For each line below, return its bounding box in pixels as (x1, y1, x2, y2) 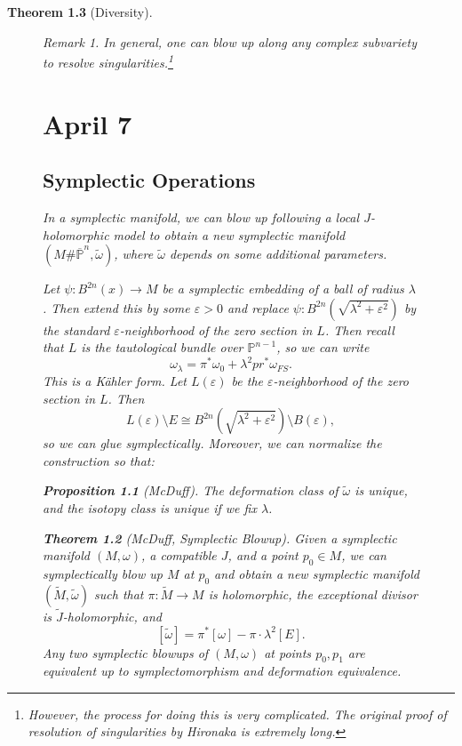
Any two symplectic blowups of (43, 643, 209, 662)
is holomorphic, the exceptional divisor (208, 584, 418, 603)
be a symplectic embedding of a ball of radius (162, 279, 404, 298)
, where (114, 245, 154, 263)
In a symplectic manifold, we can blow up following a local (43, 208, 360, 227)
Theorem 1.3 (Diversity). (7, 3, 153, 20)
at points (264, 643, 312, 662)
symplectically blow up (43, 564, 163, 582)
